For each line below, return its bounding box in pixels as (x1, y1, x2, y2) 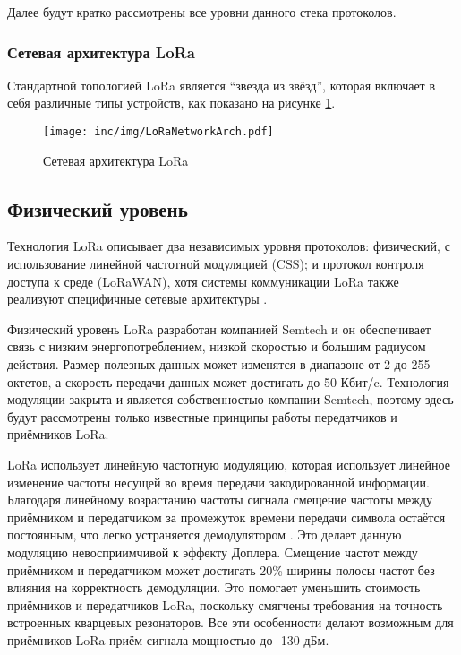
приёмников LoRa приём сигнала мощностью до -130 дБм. (7, 630, 329, 649)
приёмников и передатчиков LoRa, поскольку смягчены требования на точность (7, 595, 443, 614)
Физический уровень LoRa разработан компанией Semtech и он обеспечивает (7, 319, 431, 338)
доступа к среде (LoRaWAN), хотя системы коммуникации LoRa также (7, 271, 399, 290)
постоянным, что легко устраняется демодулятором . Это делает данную (7, 525, 402, 544)
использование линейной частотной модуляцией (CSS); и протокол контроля (7, 254, 424, 273)
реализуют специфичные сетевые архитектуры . (7, 289, 268, 308)
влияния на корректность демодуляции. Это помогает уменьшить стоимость (7, 578, 421, 597)
